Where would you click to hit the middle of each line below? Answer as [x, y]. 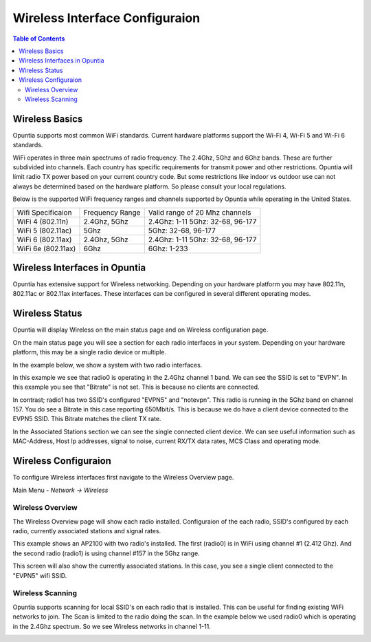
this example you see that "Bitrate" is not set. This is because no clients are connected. [136, 387]
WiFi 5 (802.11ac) [44, 231]
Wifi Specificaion [44, 212]
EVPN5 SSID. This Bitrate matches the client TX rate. [87, 419]
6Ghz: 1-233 [168, 248]
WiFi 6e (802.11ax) [46, 248]
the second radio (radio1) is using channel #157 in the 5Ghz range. [106, 553]
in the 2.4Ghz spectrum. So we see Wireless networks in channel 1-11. [112, 626]
